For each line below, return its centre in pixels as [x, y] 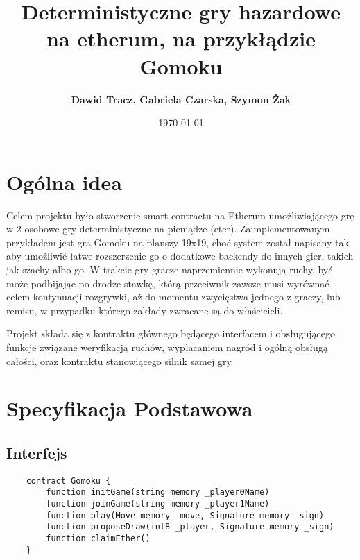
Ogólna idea [64, 181]
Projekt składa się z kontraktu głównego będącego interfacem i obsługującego [171, 333]
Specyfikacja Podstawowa [130, 408]
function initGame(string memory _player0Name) [158, 492]
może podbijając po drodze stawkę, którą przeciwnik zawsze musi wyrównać [168, 283]
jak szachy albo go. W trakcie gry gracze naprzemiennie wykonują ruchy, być [170, 269]
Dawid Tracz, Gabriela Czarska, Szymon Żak [181, 99]
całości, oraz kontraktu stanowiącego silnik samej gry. [120, 360]
